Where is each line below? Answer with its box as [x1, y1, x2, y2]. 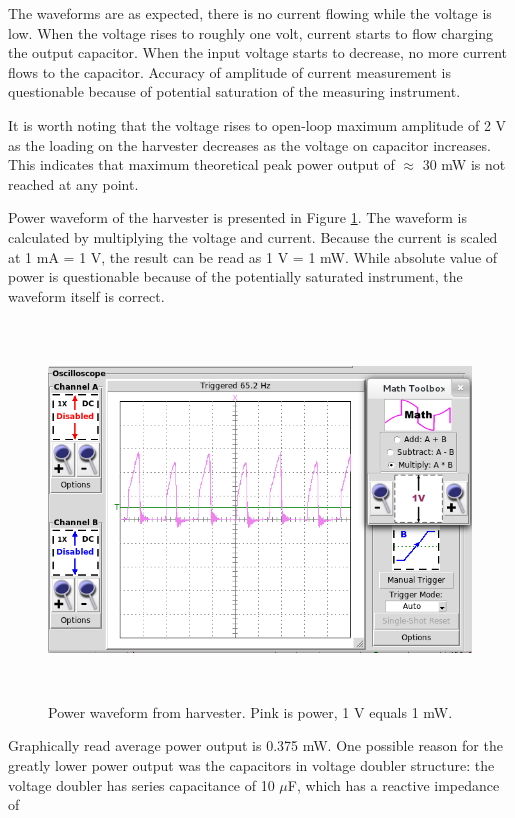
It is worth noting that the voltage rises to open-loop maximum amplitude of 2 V [8, 114, 507, 135]
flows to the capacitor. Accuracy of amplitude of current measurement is [8, 61, 451, 82]
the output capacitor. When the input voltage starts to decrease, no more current [8, 42, 508, 63]
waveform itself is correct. [8, 285, 165, 306]
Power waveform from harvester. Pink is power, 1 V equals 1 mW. [48, 701, 453, 722]
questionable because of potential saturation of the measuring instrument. [8, 81, 461, 102]
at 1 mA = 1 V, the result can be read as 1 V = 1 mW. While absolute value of [8, 246, 498, 267]
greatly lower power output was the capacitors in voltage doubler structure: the [8, 755, 495, 776]
